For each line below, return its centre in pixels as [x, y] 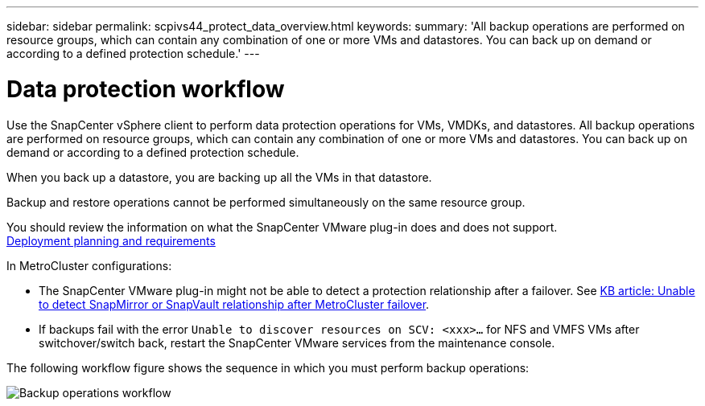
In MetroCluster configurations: [89, 265]
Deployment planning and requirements [111, 240]
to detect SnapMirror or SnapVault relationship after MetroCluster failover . [234, 304]
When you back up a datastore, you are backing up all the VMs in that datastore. [219, 177]
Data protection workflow [146, 89]
